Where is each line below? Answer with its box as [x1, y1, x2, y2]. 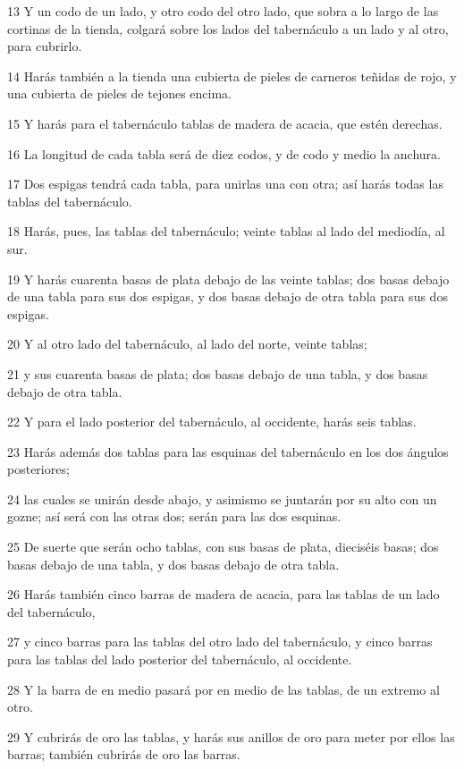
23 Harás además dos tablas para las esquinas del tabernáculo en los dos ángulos [7, 442, 449, 461]
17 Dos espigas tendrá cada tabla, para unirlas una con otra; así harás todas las [7, 174, 443, 193]
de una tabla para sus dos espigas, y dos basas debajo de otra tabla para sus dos [7, 287, 448, 306]
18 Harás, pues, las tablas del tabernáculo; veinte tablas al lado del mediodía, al [7, 222, 445, 241]
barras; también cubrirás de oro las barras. [7, 745, 240, 764]
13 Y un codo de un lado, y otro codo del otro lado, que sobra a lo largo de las [7, 2, 439, 20]
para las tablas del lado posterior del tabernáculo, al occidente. [7, 650, 352, 669]
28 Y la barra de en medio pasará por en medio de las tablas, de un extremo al [7, 680, 440, 698]
